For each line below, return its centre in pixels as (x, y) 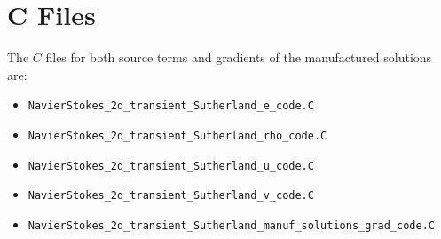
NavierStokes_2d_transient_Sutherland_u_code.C (171, 166)
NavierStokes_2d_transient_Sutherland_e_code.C (171, 106)
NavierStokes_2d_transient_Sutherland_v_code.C (171, 196)
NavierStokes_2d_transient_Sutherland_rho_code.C (177, 135)
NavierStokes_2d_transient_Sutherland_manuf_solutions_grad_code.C (231, 225)
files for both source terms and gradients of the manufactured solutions (239, 57)
